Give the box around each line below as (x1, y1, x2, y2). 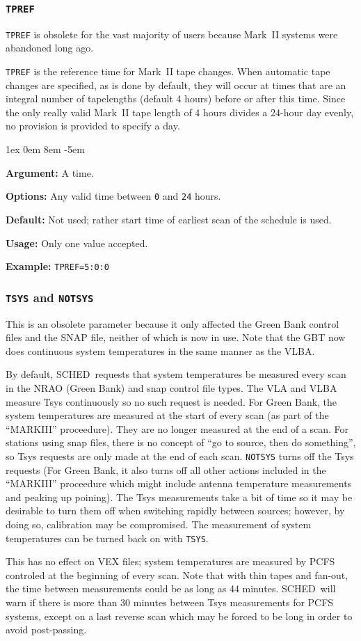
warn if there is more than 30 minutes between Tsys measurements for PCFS (6, 594, 334, 609)
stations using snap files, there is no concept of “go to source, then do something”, (6, 435, 356, 450)
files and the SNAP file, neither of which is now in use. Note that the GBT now (6, 330, 346, 345)
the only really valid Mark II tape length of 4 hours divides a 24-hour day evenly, (6, 104, 354, 119)
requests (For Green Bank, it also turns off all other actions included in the (6, 462, 326, 477)
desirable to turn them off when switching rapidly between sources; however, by (6, 503, 345, 518)
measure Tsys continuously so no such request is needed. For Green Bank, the (6, 394, 337, 409)
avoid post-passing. (6, 622, 87, 637)
